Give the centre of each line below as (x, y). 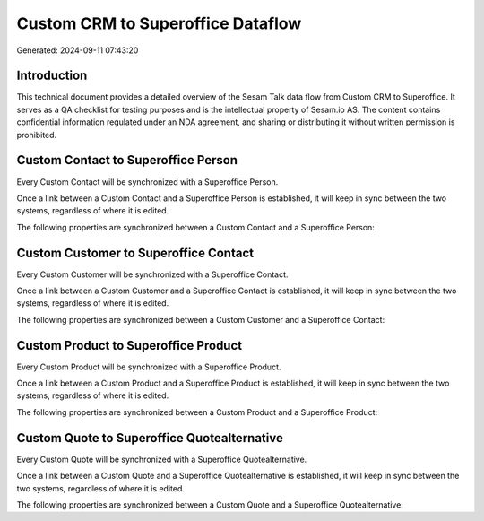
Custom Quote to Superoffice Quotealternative (150, 438)
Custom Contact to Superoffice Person (127, 160)
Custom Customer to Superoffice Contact (135, 252)
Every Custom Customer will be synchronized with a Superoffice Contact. (152, 274)
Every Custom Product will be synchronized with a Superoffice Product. (149, 367)
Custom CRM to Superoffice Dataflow (159, 23)
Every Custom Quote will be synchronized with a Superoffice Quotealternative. (162, 459)
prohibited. (37, 135)
